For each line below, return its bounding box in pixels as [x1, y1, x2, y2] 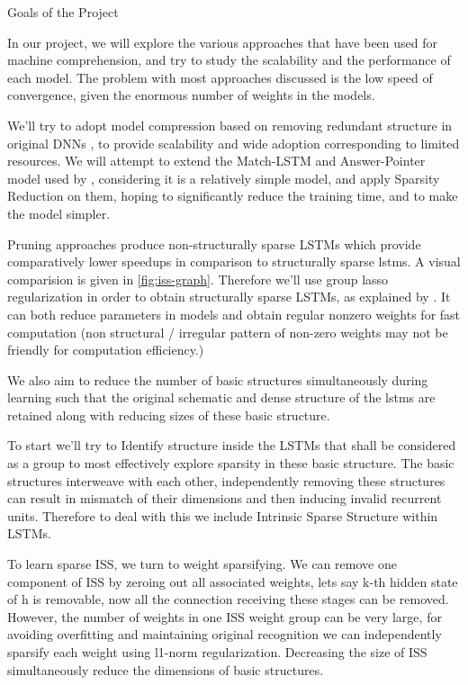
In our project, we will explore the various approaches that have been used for [7, 32, 438, 51]
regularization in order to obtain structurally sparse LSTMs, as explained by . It [7, 287, 451, 306]
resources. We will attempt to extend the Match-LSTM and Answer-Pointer [7, 151, 426, 170]
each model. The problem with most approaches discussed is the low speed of [7, 68, 433, 86]
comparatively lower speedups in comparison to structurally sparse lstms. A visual [7, 252, 461, 271]
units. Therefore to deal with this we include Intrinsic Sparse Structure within [7, 506, 438, 525]
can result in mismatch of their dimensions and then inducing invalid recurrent [7, 489, 442, 508]
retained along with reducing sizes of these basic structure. [7, 405, 330, 424]
